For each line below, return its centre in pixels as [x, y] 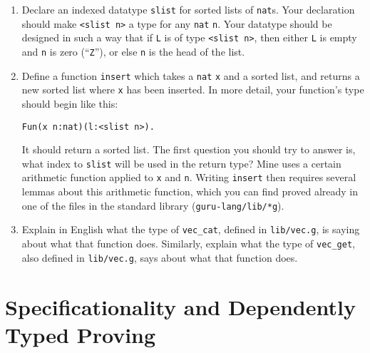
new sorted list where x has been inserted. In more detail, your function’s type [193, 89]
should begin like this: [70, 103]
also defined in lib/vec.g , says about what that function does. [160, 257]
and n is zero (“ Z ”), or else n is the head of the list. [133, 51]
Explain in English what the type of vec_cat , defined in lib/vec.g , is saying [191, 229]
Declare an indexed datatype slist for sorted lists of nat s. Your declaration [188, 9]
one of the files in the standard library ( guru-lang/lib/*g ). [153, 205]
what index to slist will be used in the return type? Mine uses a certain [181, 163]
